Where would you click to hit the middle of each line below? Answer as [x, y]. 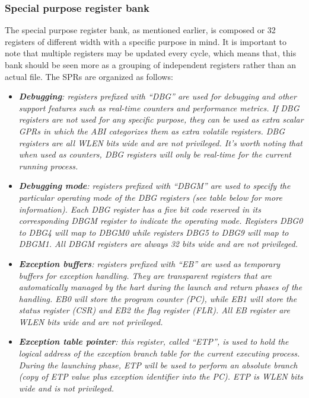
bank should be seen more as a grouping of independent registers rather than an [151, 65]
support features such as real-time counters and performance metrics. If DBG [159, 107]
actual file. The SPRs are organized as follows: [89, 76]
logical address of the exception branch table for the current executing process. [159, 353]
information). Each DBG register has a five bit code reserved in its [140, 209]
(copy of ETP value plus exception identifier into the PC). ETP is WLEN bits [161, 376]
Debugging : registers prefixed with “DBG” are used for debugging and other [157, 96]
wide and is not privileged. [66, 388]
